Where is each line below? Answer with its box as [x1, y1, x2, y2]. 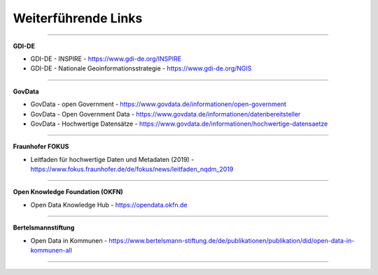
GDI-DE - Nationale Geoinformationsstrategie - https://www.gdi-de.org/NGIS [30, 64, 252, 73]
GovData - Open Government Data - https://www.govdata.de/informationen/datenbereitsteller [30, 110, 301, 118]
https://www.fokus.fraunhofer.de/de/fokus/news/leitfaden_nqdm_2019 [30, 165, 234, 174]
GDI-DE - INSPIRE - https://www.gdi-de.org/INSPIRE [30, 54, 182, 63]
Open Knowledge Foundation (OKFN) [13, 188, 124, 196]
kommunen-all [30, 246, 73, 255]
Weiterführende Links [13, 10, 143, 26]
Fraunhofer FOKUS [13, 142, 69, 151]
